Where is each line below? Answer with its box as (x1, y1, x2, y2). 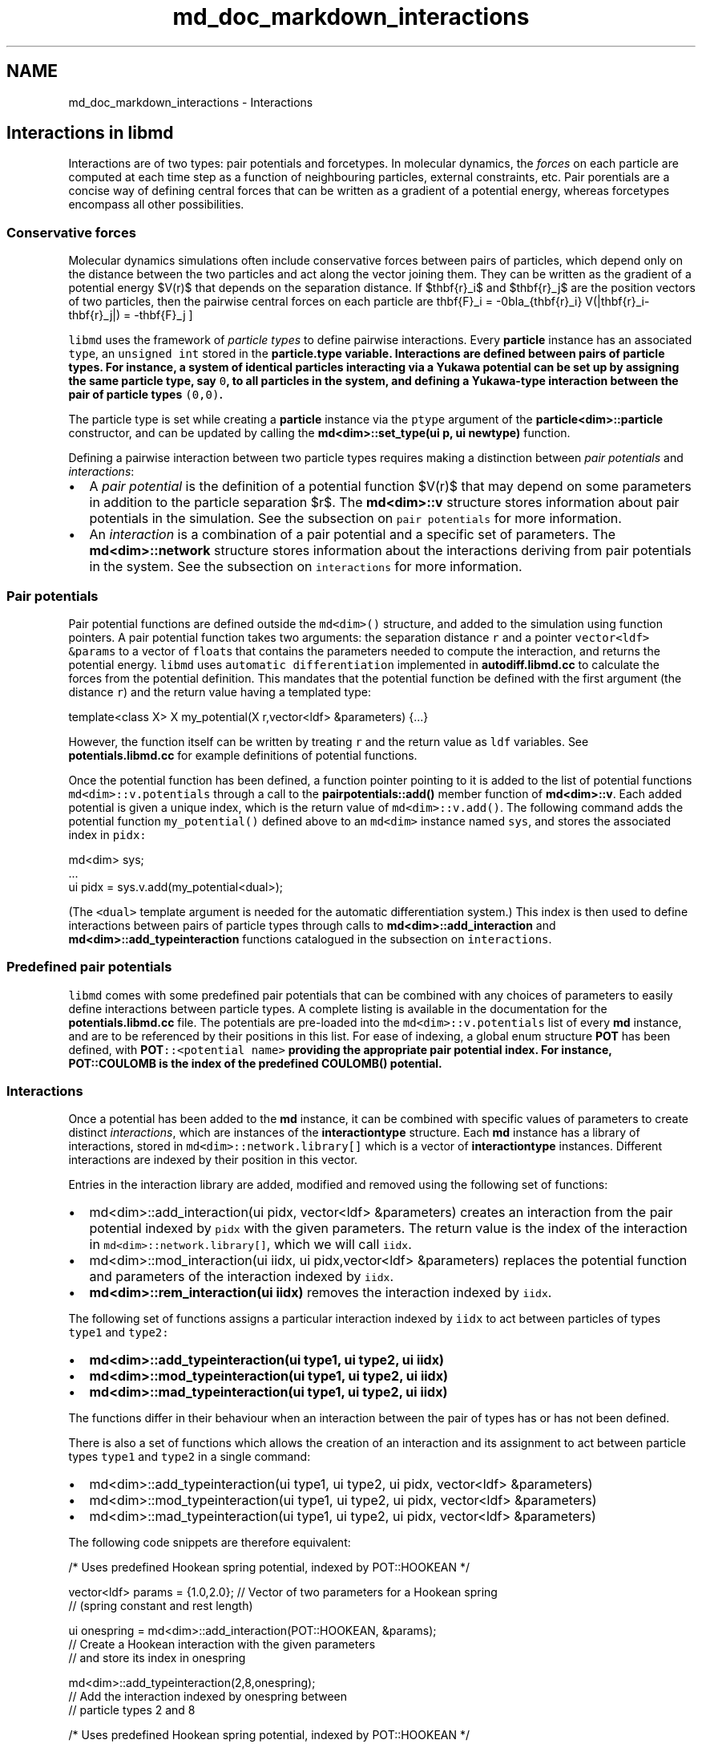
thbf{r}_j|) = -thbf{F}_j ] (68, 308, 193, 322)
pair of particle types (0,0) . (68, 387, 224, 402)
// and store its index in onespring (68, 1651, 246, 1665)
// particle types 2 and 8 (68, 1703, 196, 1718)
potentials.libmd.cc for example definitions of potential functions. (68, 748, 418, 762)
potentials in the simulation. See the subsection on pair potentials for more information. (89, 510, 622, 527)
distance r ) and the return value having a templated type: (68, 684, 371, 699)
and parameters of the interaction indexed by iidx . (89, 1268, 393, 1285)
